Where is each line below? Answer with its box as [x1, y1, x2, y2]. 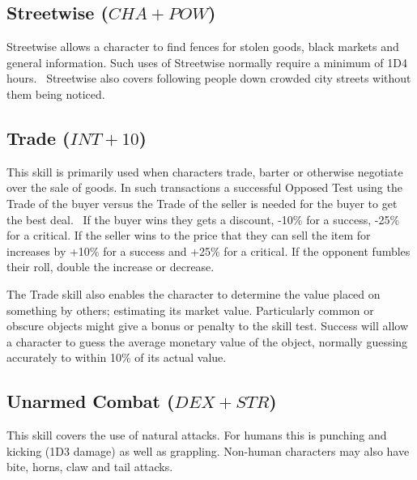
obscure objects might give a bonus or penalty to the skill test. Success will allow [6, 317, 409, 334]
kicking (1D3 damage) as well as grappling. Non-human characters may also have [6, 442, 410, 459]
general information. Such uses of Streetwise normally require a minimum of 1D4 [6, 53, 407, 70]
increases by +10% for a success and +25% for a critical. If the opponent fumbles [6, 242, 411, 259]
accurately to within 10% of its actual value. [6, 349, 227, 366]
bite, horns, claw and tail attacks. [6, 458, 173, 475]
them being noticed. [6, 85, 105, 102]
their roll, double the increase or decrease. [6, 258, 215, 275]
